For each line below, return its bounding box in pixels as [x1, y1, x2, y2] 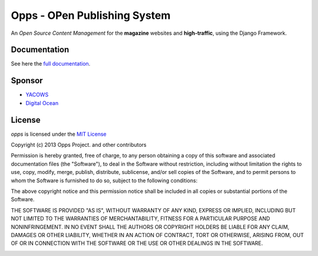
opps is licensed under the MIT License [11, 130, 107, 137]
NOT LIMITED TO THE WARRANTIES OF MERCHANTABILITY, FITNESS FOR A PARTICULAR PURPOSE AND [11, 215, 270, 222]
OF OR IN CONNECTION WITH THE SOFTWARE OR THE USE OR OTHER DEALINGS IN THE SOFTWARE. [11, 239, 263, 247]
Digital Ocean [25, 99, 59, 106]
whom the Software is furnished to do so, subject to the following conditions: [11, 177, 198, 184]
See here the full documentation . [11, 60, 91, 67]
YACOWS [25, 91, 49, 99]
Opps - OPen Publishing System [11, 9, 171, 22]
